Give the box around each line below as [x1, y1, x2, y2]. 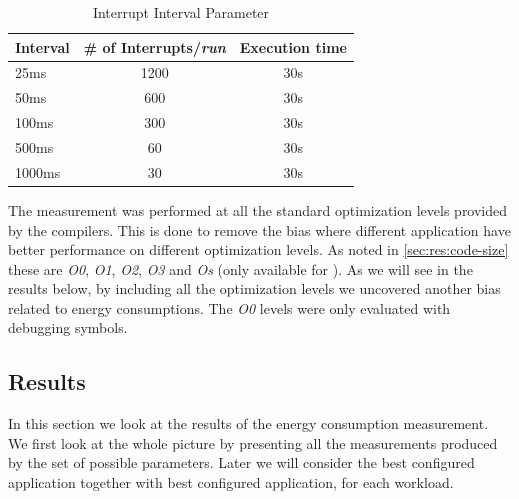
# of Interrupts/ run [83, 36, 226, 57]
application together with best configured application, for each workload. [8, 472, 454, 493]
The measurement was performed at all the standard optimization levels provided [8, 199, 508, 220]
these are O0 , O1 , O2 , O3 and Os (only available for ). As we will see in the [8, 258, 473, 279]
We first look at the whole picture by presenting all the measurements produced [8, 432, 498, 453]
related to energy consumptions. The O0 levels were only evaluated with [8, 297, 451, 318]
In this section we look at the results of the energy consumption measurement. [8, 413, 489, 434]
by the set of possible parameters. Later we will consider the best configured [8, 452, 475, 473]
